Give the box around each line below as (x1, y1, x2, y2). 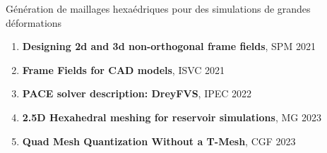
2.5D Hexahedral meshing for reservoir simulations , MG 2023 (22, 109, 321, 124)
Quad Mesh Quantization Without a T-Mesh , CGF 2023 (22, 133, 296, 148)
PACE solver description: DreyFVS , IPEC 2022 (22, 86, 252, 101)
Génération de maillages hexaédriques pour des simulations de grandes (6, 1, 311, 16)
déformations (6, 15, 62, 30)
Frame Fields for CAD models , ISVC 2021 (22, 62, 225, 77)
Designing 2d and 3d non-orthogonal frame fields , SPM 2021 (22, 39, 316, 54)
